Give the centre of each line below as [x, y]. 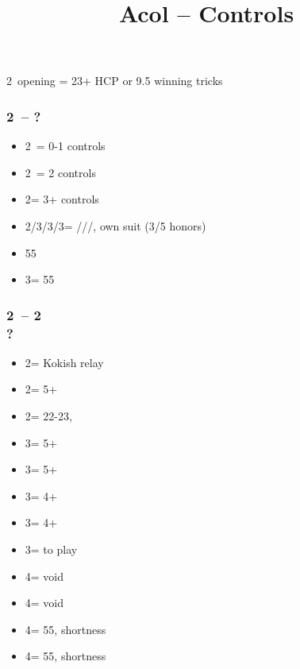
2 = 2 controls [60, 172]
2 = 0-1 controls [65, 146]
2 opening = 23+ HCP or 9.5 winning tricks [115, 81]
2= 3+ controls [62, 199]
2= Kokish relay [64, 362]
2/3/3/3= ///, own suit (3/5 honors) [115, 225]
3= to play [51, 549]
